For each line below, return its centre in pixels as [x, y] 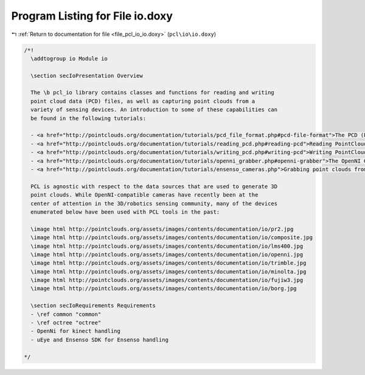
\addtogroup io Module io [69, 58]
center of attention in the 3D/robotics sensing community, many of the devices [154, 203]
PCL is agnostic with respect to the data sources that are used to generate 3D [154, 186]
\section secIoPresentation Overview [87, 75]
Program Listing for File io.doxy [92, 16]
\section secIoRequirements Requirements [93, 306]
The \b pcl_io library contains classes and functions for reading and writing [153, 93]
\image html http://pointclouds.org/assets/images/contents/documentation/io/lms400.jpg [167, 246]
